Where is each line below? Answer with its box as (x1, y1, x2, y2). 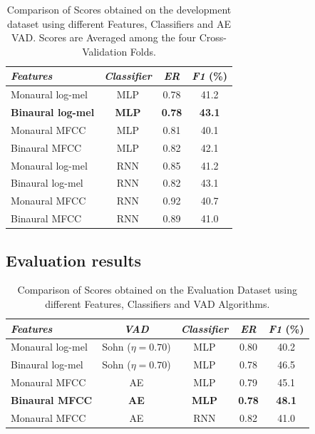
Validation (82, 43, 128, 58)
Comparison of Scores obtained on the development (6, 2, 232, 16)
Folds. (130, 43, 156, 58)
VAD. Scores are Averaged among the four (11, 30, 197, 45)
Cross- (199, 30, 227, 45)
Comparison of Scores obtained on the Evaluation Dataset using (17, 282, 297, 297)
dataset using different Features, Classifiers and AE (7, 16, 232, 31)
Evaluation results (6, 249, 142, 271)
